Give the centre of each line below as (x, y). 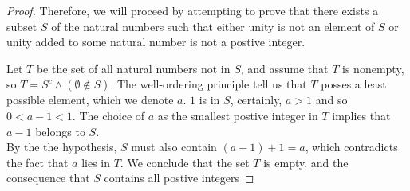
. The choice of (108, 115)
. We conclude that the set (185, 162)
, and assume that (284, 68)
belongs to (60, 131)
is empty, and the (306, 162)
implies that (361, 115)
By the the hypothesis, (62, 147)
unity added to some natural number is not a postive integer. (156, 42)
